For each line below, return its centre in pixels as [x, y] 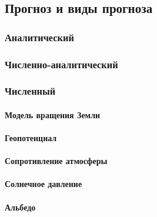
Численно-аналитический [61, 64]
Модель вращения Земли [53, 114]
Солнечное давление [44, 184]
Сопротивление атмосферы [56, 161]
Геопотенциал [31, 138]
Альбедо [20, 207]
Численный [30, 91]
